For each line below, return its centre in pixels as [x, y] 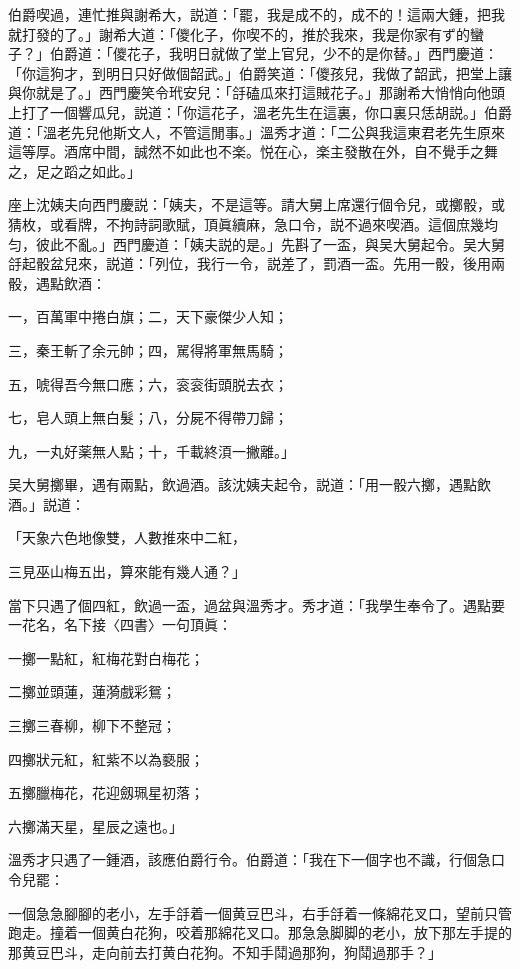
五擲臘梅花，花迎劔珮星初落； [106, 792]
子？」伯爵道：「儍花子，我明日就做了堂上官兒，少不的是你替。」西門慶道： [253, 53]
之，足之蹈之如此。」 [74, 170]
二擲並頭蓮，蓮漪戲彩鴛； [92, 691]
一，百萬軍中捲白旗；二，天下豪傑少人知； [148, 316]
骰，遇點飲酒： [57, 282]
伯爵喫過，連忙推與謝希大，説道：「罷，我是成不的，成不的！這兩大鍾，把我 [256, 14]
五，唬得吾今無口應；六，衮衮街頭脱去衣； [148, 383]
